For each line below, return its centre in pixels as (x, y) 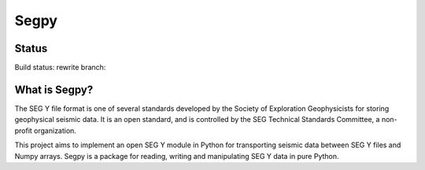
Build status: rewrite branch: (60, 68)
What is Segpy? (54, 89)
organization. (55, 131)
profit (24, 131)
